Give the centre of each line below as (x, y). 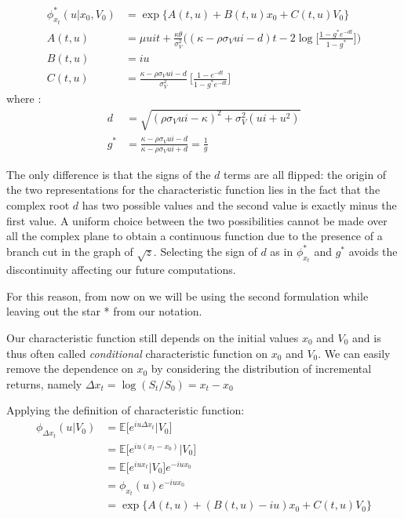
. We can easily (354, 353)
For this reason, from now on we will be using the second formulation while (187, 295)
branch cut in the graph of (70, 251)
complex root (38, 205)
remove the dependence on (70, 368)
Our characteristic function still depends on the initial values (153, 338)
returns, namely (44, 383)
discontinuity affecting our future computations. (121, 270)
